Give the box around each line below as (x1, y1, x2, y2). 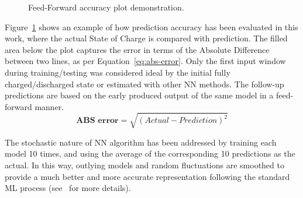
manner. (35, 100, 64, 112)
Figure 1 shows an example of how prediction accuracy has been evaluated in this (5, 20, 298, 33)
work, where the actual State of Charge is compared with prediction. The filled (5, 32, 288, 44)
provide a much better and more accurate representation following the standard (5, 170, 290, 182)
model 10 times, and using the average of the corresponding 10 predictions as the (5, 147, 295, 160)
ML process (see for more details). (5, 182, 131, 194)
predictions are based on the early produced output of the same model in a (5, 89, 274, 101)
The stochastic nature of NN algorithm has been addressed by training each (5, 136, 277, 148)
